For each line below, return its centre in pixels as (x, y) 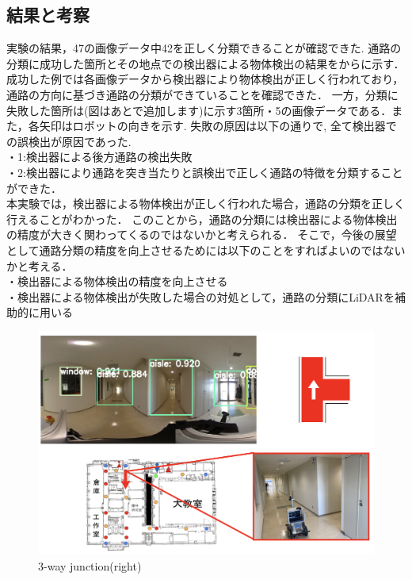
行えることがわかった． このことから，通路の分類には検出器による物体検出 (202, 219)
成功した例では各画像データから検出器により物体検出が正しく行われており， (205, 79)
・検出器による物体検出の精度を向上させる (117, 281)
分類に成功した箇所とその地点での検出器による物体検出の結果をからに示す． (206, 63)
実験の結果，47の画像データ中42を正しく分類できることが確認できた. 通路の (204, 48)
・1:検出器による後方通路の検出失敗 (99, 157)
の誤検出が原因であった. (69, 141)
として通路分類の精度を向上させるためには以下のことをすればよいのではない (206, 250)
